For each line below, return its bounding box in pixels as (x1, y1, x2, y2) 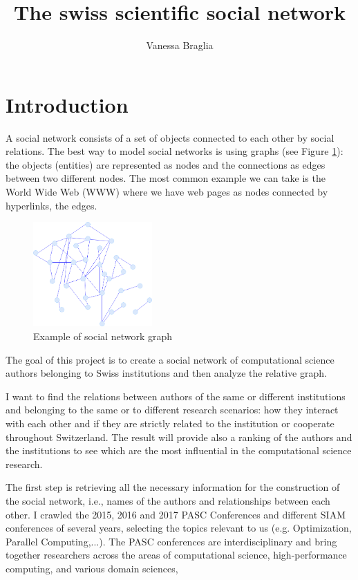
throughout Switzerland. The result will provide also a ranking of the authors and (6, 429, 352, 444)
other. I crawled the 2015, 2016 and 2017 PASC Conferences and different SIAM (6, 507, 346, 521)
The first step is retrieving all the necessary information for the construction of (6, 480, 340, 494)
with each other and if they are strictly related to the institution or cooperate (6, 415, 335, 430)
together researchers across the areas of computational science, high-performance (6, 548, 347, 562)
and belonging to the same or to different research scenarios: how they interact (6, 402, 339, 417)
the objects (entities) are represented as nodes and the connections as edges (6, 157, 326, 171)
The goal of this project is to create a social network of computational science (6, 352, 335, 366)
